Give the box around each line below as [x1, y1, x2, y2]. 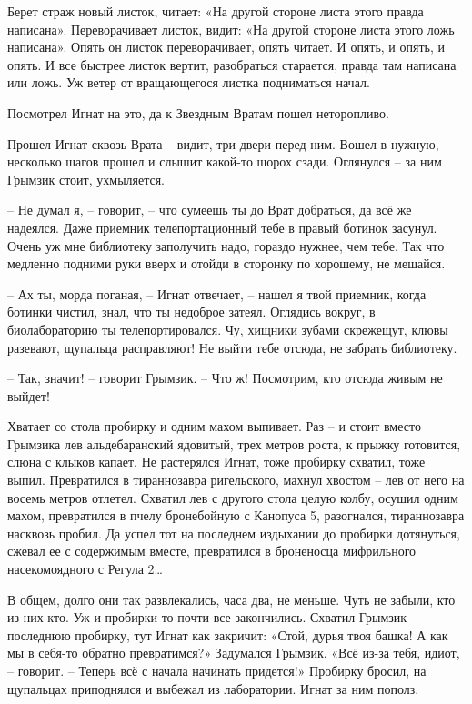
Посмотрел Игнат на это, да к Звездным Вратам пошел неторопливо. [7, 103, 389, 122]
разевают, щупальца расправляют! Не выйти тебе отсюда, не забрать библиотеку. [7, 337, 457, 357]
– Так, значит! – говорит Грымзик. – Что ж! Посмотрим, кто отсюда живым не [7, 368, 443, 387]
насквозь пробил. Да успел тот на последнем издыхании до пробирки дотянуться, [7, 523, 460, 542]
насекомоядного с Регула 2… [7, 559, 163, 578]
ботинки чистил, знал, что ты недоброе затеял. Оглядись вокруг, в [7, 302, 376, 321]
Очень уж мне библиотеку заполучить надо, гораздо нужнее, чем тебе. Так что [7, 236, 445, 255]
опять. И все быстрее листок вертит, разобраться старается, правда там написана [7, 55, 457, 74]
